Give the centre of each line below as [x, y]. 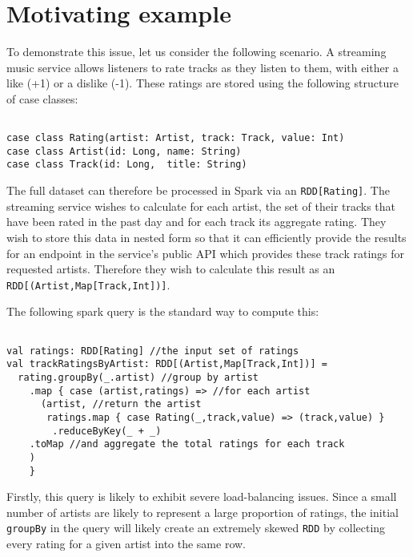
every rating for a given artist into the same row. [126, 544]
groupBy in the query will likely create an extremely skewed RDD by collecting [196, 528]
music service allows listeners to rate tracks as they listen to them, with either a [202, 67]
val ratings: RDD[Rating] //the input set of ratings [153, 351]
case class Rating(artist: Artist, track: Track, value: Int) [176, 138]
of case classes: [42, 98]
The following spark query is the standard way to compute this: [163, 311]
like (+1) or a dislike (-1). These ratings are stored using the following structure [202, 83]
